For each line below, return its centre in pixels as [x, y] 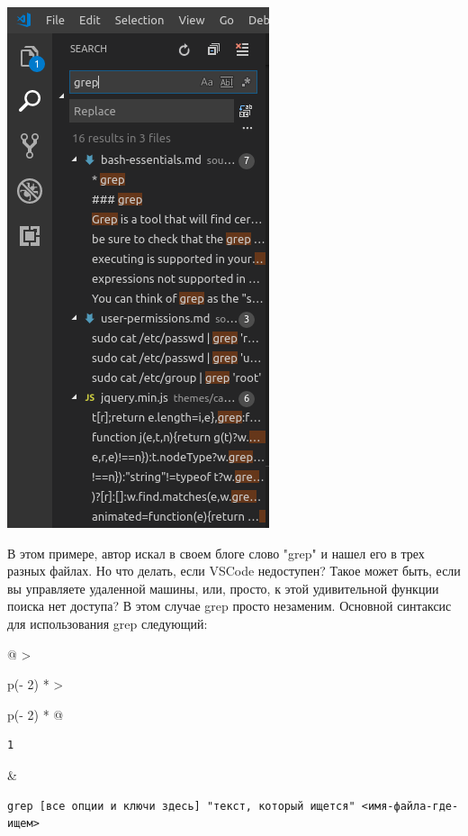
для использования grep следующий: [108, 623]
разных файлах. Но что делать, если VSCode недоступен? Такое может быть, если [234, 571]
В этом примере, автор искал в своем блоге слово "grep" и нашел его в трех [216, 553]
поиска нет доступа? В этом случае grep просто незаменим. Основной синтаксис [229, 606]
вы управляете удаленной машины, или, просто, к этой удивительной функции [223, 588]
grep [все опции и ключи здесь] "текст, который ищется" [181, 806]
